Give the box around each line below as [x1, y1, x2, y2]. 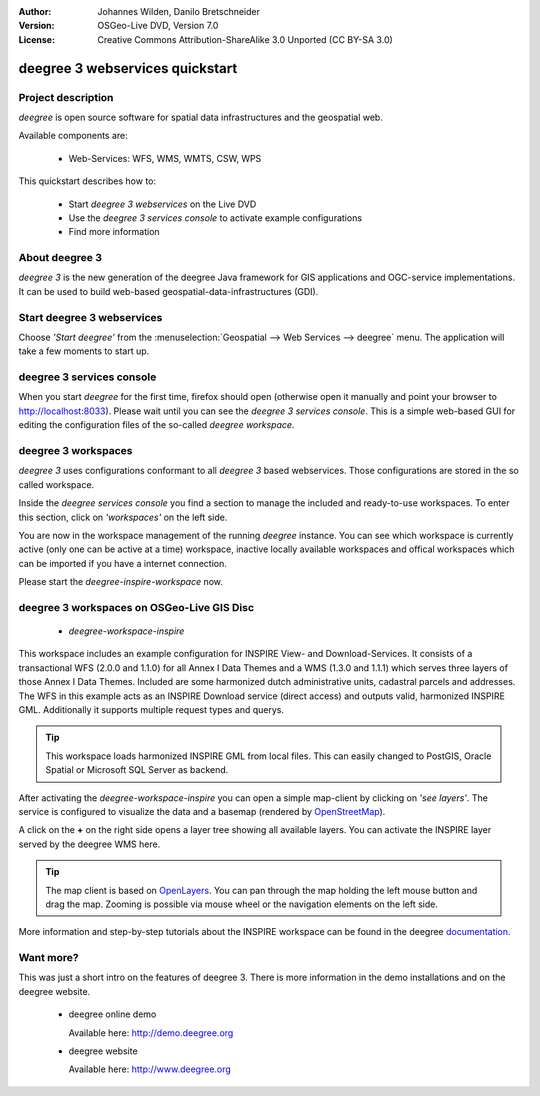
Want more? [18, 951, 79, 965]
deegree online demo [68, 1008, 157, 1020]
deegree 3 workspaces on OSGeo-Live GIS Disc [18, 600, 255, 614]
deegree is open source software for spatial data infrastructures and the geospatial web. [18, 111, 384, 123]
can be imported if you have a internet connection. [18, 557, 227, 569]
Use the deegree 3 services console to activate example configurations [68, 211, 363, 224]
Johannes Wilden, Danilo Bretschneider [97, 6, 260, 17]
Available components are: [18, 130, 129, 142]
